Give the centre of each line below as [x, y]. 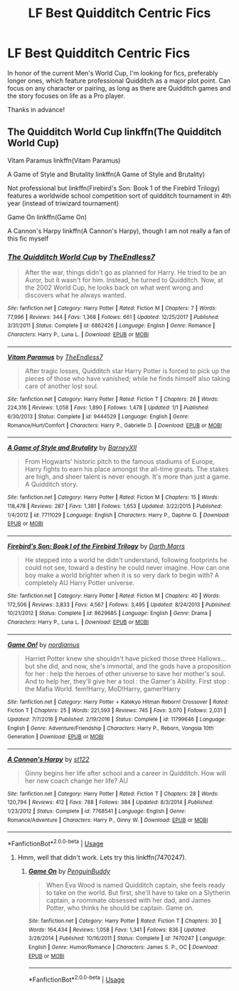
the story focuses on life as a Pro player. [67, 96]
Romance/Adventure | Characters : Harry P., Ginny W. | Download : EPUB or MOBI [108, 820]
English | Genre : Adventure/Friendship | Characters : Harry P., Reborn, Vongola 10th [111, 728]
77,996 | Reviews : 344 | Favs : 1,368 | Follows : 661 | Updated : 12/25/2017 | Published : [113, 317]
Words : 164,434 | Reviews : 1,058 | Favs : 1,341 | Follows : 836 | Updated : [117, 930]
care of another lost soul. [62, 386]
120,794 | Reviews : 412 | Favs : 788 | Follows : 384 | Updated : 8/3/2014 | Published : [111, 803]
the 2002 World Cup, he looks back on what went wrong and [114, 288]
